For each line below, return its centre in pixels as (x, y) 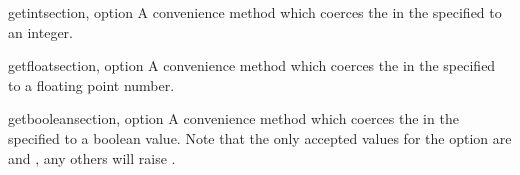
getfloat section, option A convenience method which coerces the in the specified (252, 65)
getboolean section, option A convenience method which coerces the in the (233, 118)
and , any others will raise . (92, 157)
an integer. (40, 31)
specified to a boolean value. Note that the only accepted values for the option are (260, 137)
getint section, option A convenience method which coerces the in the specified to (255, 12)
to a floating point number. (91, 84)
